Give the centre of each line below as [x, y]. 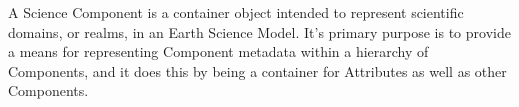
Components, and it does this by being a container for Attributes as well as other [257, 70]
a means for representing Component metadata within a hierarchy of [218, 51]
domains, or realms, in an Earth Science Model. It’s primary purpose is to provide [259, 31]
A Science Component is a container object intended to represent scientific [236, 12]
